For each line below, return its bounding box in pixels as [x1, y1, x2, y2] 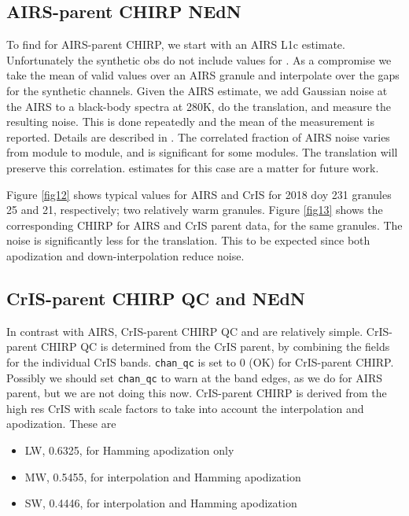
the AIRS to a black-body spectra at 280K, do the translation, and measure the [6, 98, 391, 114]
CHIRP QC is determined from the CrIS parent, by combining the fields [40, 338, 390, 355]
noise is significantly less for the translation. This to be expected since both [6, 232, 370, 249]
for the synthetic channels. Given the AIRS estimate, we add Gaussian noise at [6, 82, 388, 98]
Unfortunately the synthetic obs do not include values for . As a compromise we [6, 51, 392, 68]
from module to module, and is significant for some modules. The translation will [6, 144, 398, 160]
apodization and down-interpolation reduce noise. [6, 247, 245, 264]
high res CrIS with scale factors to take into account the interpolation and [6, 400, 364, 416]
